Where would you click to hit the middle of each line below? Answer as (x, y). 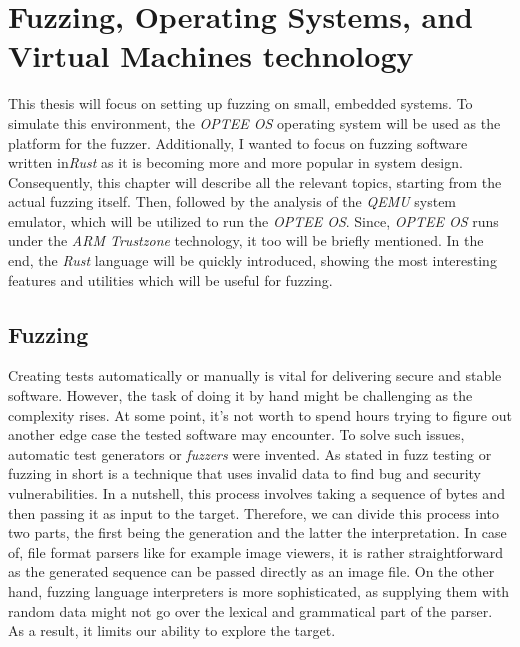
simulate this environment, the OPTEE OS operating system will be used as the (254, 122)
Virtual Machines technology (211, 55)
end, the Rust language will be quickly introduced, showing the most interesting (252, 260)
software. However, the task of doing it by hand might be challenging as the (240, 395)
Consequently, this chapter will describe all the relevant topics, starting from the (255, 181)
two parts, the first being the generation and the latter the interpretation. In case (257, 532)
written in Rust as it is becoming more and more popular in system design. (235, 162)
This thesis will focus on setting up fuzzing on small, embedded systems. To (240, 103)
